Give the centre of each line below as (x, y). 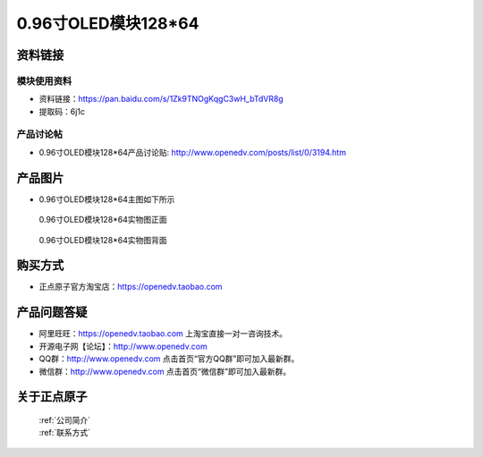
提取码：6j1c (62, 111)
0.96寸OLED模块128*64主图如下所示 (107, 199)
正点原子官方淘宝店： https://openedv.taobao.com (131, 287)
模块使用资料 (44, 80)
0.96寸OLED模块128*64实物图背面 (103, 240)
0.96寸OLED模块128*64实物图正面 (103, 220)
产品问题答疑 (52, 313)
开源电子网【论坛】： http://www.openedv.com (123, 346)
